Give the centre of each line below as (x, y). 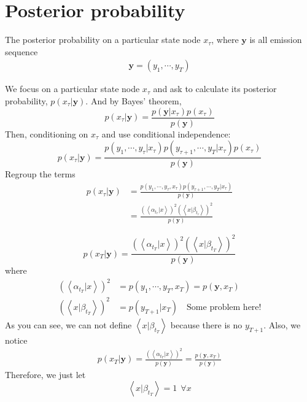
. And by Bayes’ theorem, (134, 100)
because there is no (206, 324)
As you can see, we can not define (68, 324)
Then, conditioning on (47, 133)
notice (16, 340)
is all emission (276, 40)
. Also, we (282, 324)
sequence (21, 51)
